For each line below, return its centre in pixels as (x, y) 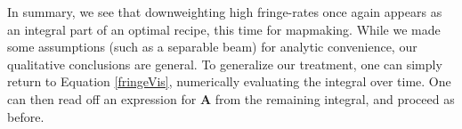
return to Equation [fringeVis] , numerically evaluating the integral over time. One (229, 81)
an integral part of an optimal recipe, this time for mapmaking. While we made (224, 29)
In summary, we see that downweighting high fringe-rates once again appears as (225, 12)
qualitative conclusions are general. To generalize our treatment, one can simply (225, 64)
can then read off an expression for (102, 98)
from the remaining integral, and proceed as (335, 98)
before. (26, 116)
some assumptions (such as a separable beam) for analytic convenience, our (212, 47)
